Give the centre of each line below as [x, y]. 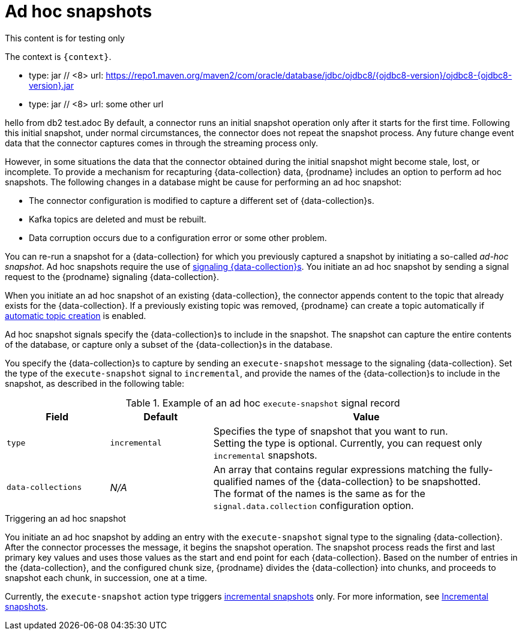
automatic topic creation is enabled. [76, 315]
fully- [481, 469]
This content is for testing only [65, 38]
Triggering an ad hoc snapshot [65, 518]
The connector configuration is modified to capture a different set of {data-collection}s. [202, 200]
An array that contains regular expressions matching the [340, 469]
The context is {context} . [58, 56]
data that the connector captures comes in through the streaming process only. [162, 143]
